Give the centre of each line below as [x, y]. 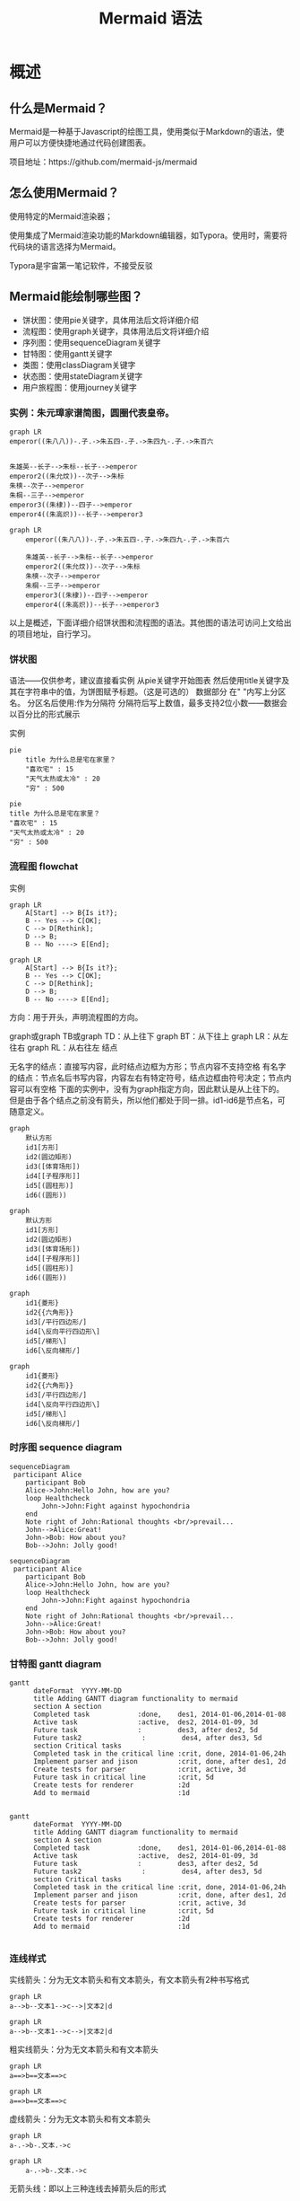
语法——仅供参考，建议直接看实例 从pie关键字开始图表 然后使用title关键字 [146, 681]
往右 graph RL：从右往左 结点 [64, 1047]
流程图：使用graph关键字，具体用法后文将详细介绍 [116, 331]
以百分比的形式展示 [45, 714]
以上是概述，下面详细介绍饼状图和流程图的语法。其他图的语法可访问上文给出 [150, 622]
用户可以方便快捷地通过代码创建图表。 [80, 143]
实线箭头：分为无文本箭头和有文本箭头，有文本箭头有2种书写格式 [129, 1980]
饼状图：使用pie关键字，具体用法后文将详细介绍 [110, 320]
